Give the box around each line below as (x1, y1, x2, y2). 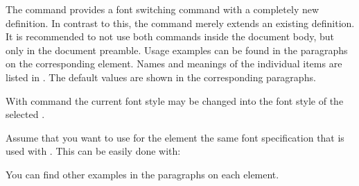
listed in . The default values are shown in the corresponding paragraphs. (6, 69, 316, 84)
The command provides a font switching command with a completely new (6, 2, 319, 16)
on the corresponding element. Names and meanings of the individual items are (6, 56, 342, 71)
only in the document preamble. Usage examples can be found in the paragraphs (6, 42, 348, 57)
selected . (6, 107, 45, 121)
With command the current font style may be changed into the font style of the (6, 93, 344, 108)
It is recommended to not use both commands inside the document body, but (6, 29, 335, 44)
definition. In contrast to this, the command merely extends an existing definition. (6, 15, 355, 30)
